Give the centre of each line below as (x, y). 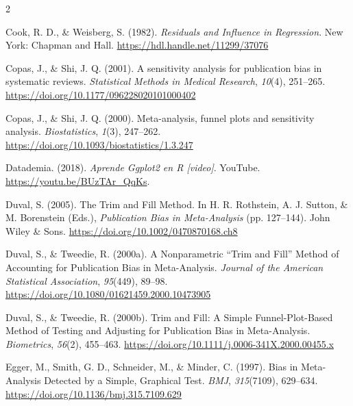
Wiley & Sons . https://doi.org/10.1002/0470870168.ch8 (122, 230)
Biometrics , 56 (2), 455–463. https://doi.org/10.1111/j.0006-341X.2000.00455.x (170, 343)
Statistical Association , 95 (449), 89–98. (87, 280)
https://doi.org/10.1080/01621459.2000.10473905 (108, 294)
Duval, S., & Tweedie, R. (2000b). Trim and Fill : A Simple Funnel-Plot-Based (169, 317)
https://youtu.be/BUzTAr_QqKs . (78, 180)
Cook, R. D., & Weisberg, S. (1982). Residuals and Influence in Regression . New (174, 31)
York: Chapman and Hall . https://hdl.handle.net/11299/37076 (137, 45)
